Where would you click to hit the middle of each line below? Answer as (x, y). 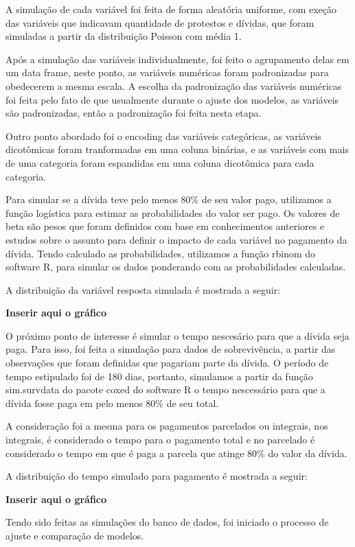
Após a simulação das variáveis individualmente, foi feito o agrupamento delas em (177, 59)
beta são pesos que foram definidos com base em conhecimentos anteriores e (165, 226)
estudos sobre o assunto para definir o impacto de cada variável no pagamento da (176, 239)
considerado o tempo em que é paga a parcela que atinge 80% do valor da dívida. (176, 453)
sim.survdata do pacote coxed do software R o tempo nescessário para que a (165, 389)
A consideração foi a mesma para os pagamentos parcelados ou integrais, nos (167, 426)
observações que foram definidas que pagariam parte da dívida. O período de (167, 363)
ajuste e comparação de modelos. (75, 535)
